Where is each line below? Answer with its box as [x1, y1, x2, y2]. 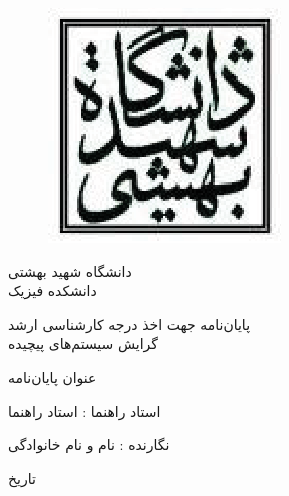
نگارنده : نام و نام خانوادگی [8, 434, 170, 455]
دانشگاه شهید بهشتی [8, 260, 132, 281]
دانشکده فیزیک [8, 280, 97, 301]
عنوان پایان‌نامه [8, 366, 97, 387]
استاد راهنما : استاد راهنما [8, 400, 161, 421]
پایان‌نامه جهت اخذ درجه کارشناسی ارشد [8, 313, 251, 334]
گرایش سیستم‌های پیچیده [8, 333, 159, 354]
